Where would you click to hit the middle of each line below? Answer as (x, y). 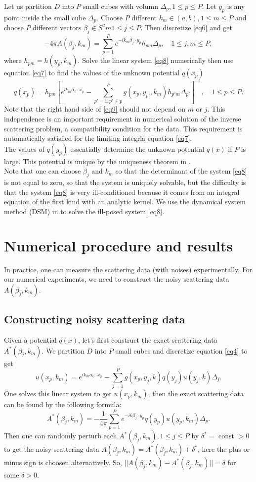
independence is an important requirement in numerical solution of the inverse (123, 118)
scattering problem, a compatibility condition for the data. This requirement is (123, 128)
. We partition (63, 350)
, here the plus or (224, 449)
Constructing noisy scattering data (95, 319)
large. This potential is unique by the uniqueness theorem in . (97, 161)
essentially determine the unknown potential (137, 149)
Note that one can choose (43, 171)
